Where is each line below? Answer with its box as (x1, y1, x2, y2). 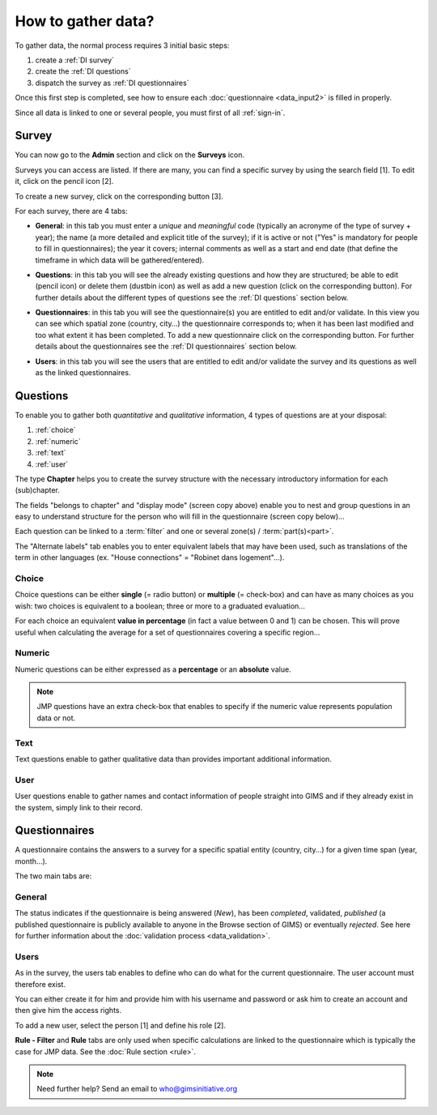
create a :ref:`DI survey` (35, 55, 115, 65)
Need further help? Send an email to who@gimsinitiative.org (36, 1084, 238, 1094)
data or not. (36, 713, 76, 723)
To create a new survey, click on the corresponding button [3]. (15, 191, 224, 201)
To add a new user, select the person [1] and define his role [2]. (15, 1020, 227, 1030)
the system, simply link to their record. (15, 802, 143, 812)
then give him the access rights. (15, 1006, 121, 1015)
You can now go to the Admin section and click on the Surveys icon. (15, 150, 244, 160)
